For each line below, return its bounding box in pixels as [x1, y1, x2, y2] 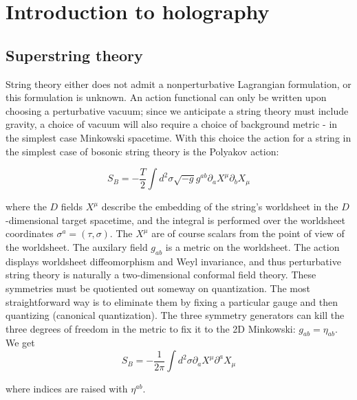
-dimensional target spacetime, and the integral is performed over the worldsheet [6, 212, 346, 227]
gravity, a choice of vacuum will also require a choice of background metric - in [6, 117, 338, 131]
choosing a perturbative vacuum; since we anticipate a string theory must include [6, 103, 349, 118]
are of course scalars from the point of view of [151, 226, 345, 241]
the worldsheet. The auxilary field [6, 239, 148, 254]
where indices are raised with [6, 381, 128, 396]
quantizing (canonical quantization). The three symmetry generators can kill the [6, 308, 345, 322]
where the [6, 199, 47, 214]
